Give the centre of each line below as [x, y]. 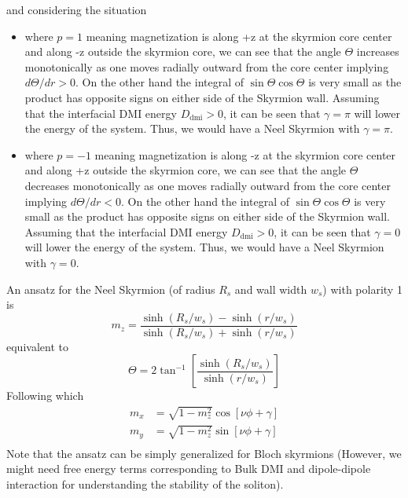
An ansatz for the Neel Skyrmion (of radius [111, 289]
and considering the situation [77, 9]
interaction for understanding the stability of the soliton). [145, 484]
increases [378, 51]
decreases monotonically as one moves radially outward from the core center [208, 185]
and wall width [271, 289]
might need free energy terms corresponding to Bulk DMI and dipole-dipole [189, 469]
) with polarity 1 [362, 289]
